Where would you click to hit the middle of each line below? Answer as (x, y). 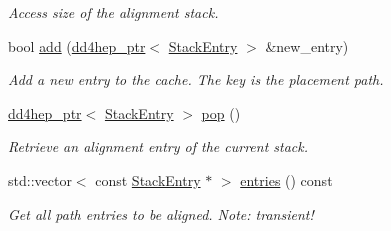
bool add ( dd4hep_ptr (77, 45)
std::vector (40, 179)
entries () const (286, 179)
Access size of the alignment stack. (113, 12)
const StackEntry (148, 179)
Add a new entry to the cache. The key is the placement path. (196, 79)
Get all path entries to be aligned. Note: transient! (161, 213)
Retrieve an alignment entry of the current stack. (158, 146)
